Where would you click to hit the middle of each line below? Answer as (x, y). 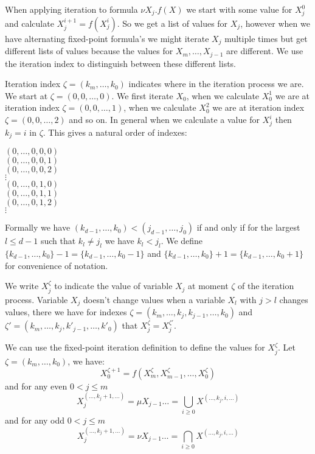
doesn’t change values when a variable (154, 299)
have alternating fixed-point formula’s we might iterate (107, 38)
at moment (208, 286)
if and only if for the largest (248, 227)
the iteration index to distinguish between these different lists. (121, 63)
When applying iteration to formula (71, 9)
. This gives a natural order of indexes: (115, 132)
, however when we (275, 23)
